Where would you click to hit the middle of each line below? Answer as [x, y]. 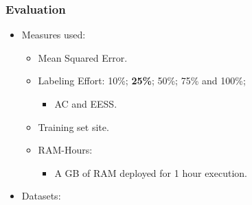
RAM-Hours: [65, 150]
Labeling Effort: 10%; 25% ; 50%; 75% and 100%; [142, 81]
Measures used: [54, 35]
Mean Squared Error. [83, 57]
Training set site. [73, 126]
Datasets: [41, 196]
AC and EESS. [86, 104]
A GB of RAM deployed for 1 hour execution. [151, 172]
